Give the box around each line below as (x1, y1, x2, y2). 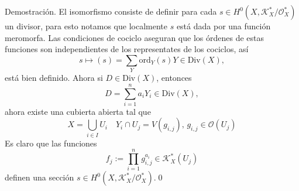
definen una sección (5, 171, 74, 183)
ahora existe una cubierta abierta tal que (5, 105, 151, 117)
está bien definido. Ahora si (5, 71, 103, 84)
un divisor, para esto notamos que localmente (5, 20, 167, 32)
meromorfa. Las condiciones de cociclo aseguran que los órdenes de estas (5, 31, 264, 43)
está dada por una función (176, 20, 271, 32)
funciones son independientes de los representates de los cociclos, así (5, 43, 249, 55)
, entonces (156, 71, 192, 84)
